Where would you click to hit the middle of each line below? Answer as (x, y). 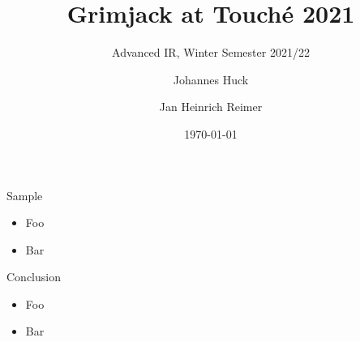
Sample (25, 195)
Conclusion (34, 277)
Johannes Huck (211, 79)
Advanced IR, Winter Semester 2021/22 (211, 52)
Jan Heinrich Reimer (211, 107)
